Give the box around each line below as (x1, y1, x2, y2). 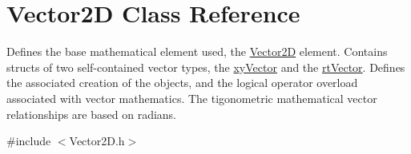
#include (6, 132, 51, 149)
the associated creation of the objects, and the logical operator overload (6, 74, 358, 91)
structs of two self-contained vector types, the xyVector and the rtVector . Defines (6, 58, 405, 75)
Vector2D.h (69, 132, 125, 149)
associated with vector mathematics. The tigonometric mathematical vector (6, 89, 377, 106)
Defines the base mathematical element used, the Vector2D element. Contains (6, 43, 388, 60)
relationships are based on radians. (6, 105, 177, 122)
